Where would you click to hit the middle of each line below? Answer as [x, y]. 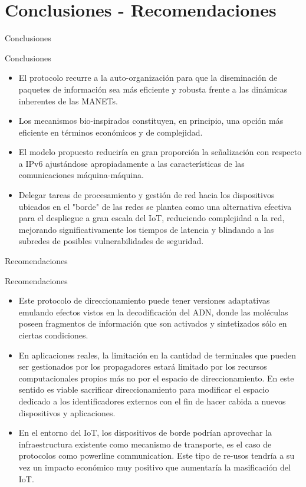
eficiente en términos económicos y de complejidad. [111, 132]
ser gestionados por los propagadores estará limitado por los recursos [143, 366]
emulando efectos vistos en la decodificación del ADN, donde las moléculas [153, 312]
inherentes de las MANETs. [68, 101]
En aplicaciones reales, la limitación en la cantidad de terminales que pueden [157, 355]
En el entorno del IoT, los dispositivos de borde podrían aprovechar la [145, 432]
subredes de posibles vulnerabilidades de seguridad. [111, 241]
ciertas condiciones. [53, 335]
